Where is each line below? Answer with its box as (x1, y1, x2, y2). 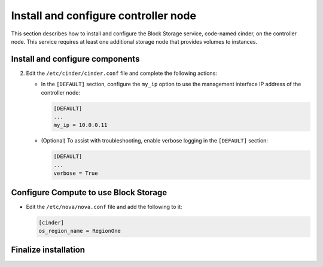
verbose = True (53, 170, 98, 177)
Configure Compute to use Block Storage (11, 187, 167, 198)
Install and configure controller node (11, 9, 197, 22)
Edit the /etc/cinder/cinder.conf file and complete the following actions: (26, 69, 218, 77)
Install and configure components (11, 54, 140, 64)
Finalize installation (11, 245, 86, 255)
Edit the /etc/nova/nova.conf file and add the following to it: (26, 203, 182, 210)
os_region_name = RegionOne (38, 227, 121, 235)
